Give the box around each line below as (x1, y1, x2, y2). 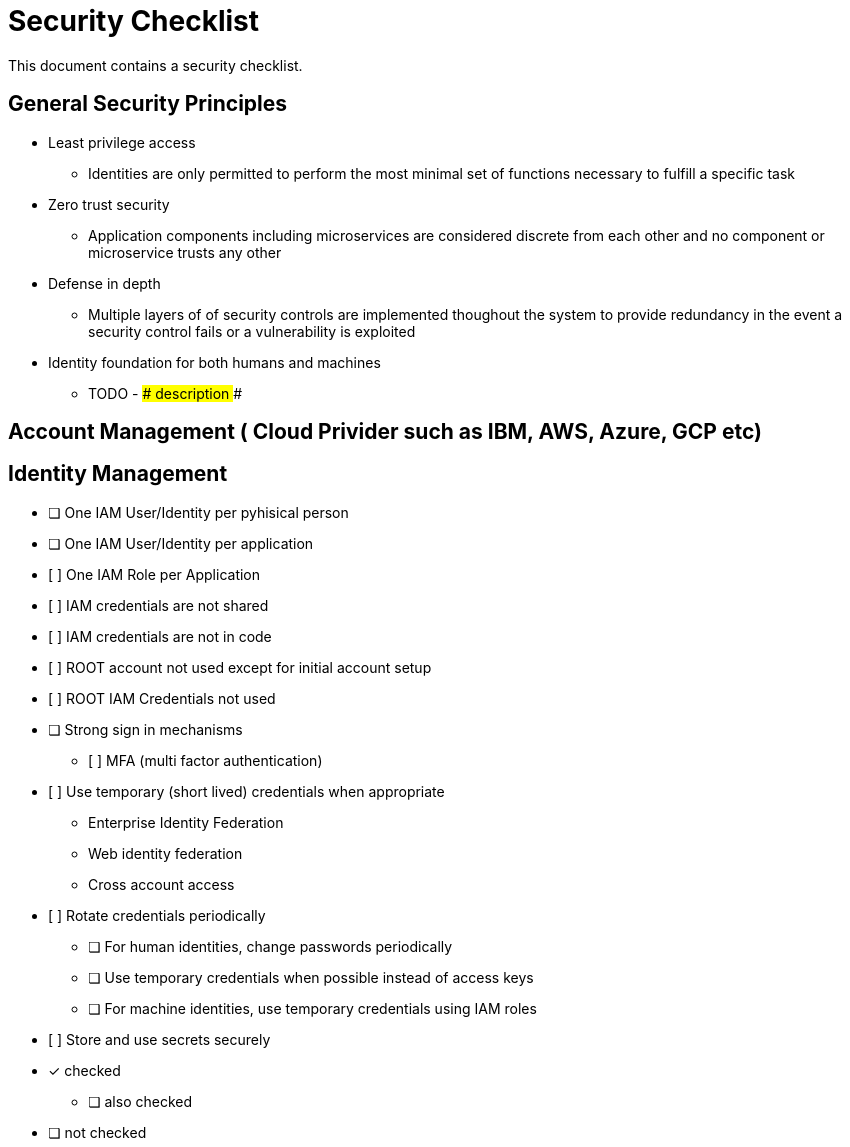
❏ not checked (48, 1123, 147, 1141)
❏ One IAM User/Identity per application (48, 534, 314, 552)
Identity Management (8, 461, 228, 487)
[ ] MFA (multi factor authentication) (88, 751, 323, 769)
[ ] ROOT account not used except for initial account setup (48, 658, 432, 676)
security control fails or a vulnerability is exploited (88, 322, 416, 340)
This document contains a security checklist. (8, 56, 303, 74)
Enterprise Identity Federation (88, 813, 284, 831)
